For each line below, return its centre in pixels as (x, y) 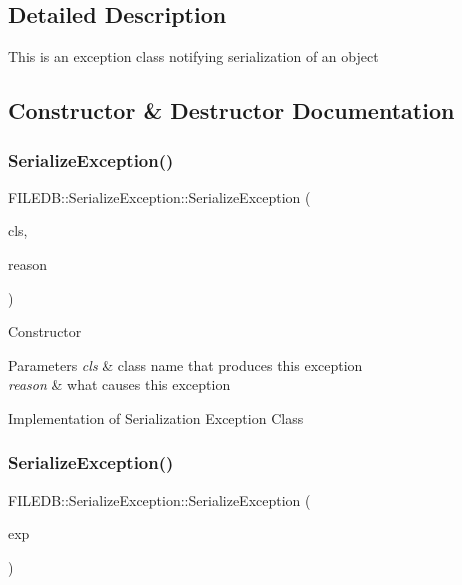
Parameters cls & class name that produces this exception (185, 364)
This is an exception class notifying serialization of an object (193, 56)
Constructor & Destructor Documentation (231, 110)
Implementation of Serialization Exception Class (156, 417)
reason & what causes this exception (119, 384)
